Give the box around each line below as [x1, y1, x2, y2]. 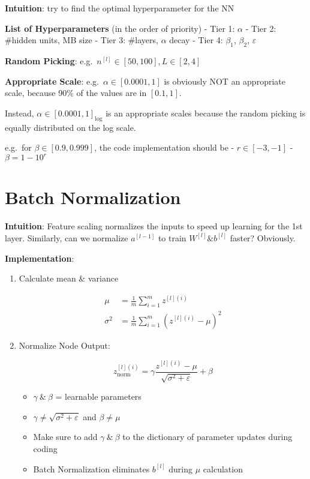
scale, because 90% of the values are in [5, 86, 147, 99]
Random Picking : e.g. [5, 54, 93, 67]
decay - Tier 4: [169, 34, 223, 46]
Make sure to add [33, 430, 98, 443]
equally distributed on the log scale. [5, 121, 136, 133]
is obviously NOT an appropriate [164, 74, 285, 87]
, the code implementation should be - [94, 141, 234, 154]
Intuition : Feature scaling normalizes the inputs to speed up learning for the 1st [5, 220, 303, 232]
